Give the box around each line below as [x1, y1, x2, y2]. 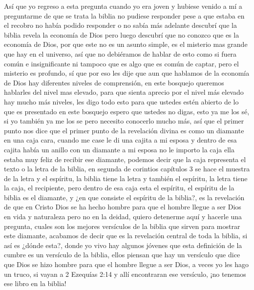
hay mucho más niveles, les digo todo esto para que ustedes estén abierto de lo [4, 96, 239, 106]
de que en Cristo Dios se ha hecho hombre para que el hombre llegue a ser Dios [4, 202, 241, 212]
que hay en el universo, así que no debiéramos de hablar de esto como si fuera [4, 48, 237, 59]
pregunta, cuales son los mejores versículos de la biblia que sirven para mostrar [4, 221, 240, 231]
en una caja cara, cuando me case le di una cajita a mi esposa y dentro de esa [4, 135, 237, 145]
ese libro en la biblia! [4, 278, 66, 289]
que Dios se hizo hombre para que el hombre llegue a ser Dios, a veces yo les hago [4, 259, 249, 269]
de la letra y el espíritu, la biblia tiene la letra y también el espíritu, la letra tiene [4, 173, 248, 183]
